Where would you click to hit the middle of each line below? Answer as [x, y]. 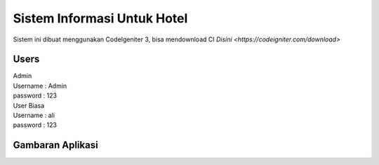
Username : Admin [40, 86]
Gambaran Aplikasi [55, 145]
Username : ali [34, 115]
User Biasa [29, 105]
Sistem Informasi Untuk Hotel [100, 18]
